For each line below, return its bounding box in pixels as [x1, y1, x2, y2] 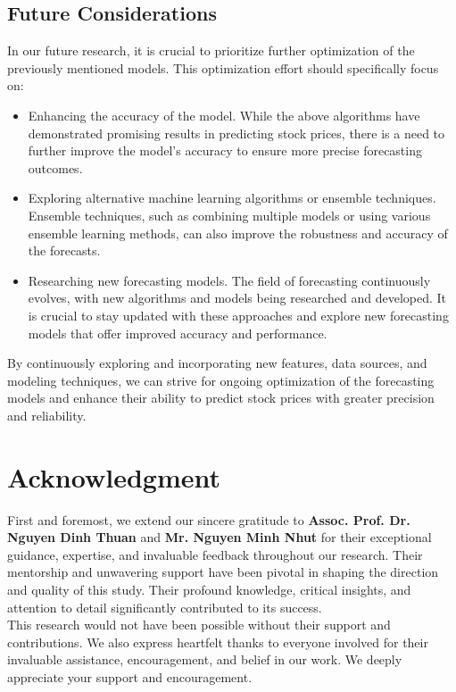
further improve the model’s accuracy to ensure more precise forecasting [28, 141, 422, 160]
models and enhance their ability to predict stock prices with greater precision [7, 388, 435, 407]
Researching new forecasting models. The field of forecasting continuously [28, 271, 431, 289]
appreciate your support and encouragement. [7, 667, 253, 686]
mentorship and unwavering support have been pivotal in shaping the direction [7, 563, 439, 581]
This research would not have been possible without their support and [7, 615, 391, 634]
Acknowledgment [7, 458, 220, 495]
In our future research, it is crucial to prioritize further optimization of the [7, 41, 415, 60]
